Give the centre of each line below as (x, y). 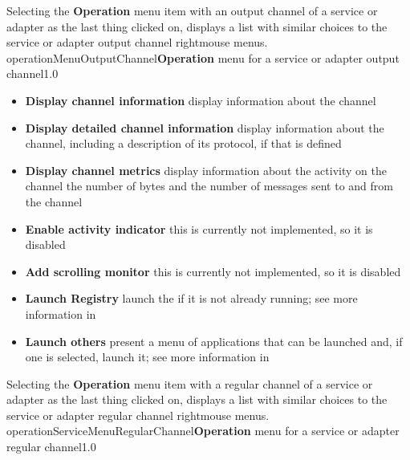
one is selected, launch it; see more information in (147, 357)
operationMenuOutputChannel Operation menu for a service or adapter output (203, 57)
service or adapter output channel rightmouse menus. (137, 42)
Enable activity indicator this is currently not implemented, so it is (199, 228)
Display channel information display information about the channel (201, 100)
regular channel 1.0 (51, 447)
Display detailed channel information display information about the (205, 127)
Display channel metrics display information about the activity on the (206, 170)
